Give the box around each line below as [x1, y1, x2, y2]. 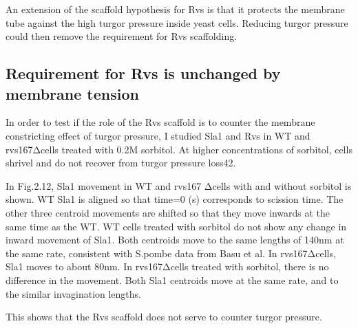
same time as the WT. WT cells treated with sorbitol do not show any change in [6, 219, 347, 233]
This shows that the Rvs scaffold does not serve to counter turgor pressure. [6, 309, 322, 324]
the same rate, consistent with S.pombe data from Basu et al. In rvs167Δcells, [6, 245, 336, 260]
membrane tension [6, 83, 139, 104]
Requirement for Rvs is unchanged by [6, 63, 281, 84]
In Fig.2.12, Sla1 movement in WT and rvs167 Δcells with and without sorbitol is [6, 178, 352, 193]
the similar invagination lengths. [6, 286, 141, 300]
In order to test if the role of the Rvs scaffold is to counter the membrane [6, 115, 315, 129]
